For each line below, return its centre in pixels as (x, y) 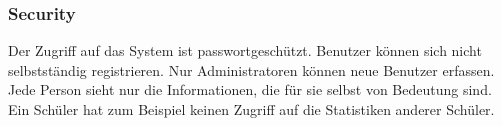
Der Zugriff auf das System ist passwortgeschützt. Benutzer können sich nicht (245, 50)
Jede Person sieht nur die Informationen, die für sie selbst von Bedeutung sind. (250, 89)
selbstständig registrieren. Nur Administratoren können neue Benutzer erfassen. (251, 69)
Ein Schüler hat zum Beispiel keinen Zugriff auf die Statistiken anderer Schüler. (251, 109)
